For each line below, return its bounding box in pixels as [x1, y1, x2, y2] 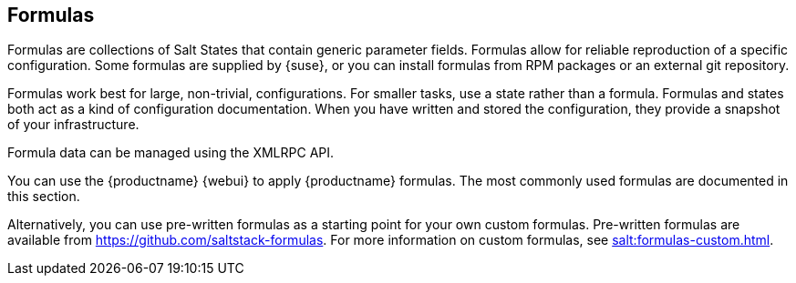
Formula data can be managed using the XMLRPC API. [7, 145, 335, 161]
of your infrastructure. [7, 116, 140, 133]
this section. [7, 188, 80, 205]
